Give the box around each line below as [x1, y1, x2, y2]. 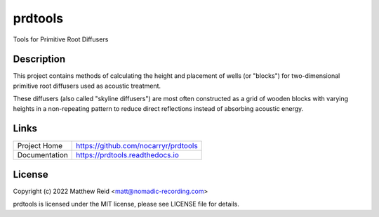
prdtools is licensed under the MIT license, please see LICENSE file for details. [13, 200, 240, 209]
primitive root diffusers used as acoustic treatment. [13, 81, 161, 90]
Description [13, 53, 66, 65]
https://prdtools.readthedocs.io [76, 150, 179, 159]
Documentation [17, 150, 68, 159]
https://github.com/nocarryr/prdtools [76, 140, 198, 150]
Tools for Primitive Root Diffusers [13, 35, 109, 44]
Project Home [17, 140, 63, 150]
